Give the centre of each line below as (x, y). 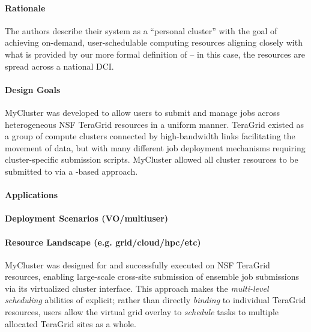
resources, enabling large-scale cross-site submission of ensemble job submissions (152, 276)
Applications (32, 195)
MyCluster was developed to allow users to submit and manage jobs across (143, 112)
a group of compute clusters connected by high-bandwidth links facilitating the (150, 136)
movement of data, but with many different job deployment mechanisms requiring (155, 147)
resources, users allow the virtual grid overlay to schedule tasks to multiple (142, 312)
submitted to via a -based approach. (71, 171)
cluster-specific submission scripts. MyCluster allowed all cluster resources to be (152, 159)
